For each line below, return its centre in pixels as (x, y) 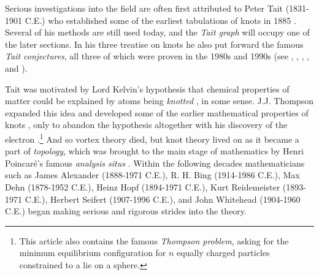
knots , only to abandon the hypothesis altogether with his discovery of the (146, 125)
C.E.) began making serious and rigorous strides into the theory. (126, 211)
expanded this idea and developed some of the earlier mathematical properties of (157, 112)
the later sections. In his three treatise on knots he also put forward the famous (154, 44)
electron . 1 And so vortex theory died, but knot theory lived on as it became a (152, 138)
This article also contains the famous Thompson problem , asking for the (154, 240)
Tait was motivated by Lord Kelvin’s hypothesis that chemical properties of (147, 89)
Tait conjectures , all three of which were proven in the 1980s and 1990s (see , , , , (157, 56)
